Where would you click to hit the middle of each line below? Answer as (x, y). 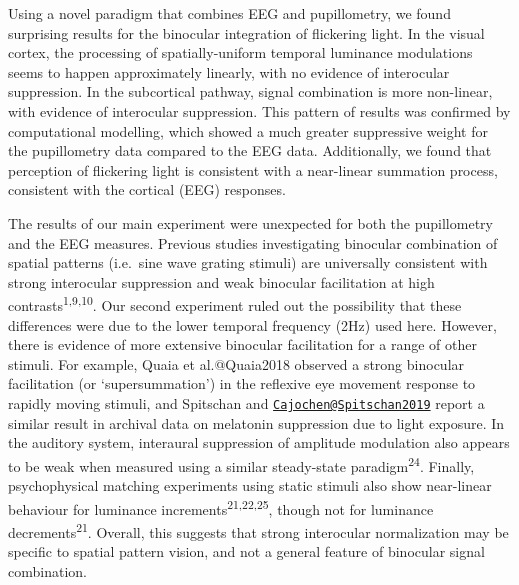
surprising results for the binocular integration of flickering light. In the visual (246, 32)
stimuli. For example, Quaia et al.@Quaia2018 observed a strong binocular (236, 363)
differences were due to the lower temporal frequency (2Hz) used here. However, (252, 324)
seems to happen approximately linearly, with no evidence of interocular (229, 71)
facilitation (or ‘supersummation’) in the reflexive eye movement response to (242, 383)
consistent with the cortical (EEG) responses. (147, 189)
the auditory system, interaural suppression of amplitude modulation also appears (259, 442)
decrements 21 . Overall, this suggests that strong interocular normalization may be (258, 530)
